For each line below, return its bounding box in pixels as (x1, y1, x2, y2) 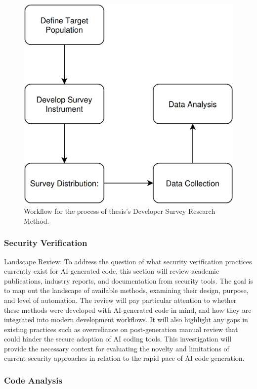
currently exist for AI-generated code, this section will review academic (4, 266, 219, 276)
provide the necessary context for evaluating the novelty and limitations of (4, 343, 229, 353)
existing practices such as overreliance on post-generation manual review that (4, 324, 238, 334)
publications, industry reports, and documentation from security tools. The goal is (4, 275, 253, 286)
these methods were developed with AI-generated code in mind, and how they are (4, 304, 252, 315)
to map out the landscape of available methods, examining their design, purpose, (4, 285, 249, 295)
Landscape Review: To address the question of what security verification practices (4, 256, 252, 266)
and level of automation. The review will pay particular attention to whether (4, 294, 237, 305)
